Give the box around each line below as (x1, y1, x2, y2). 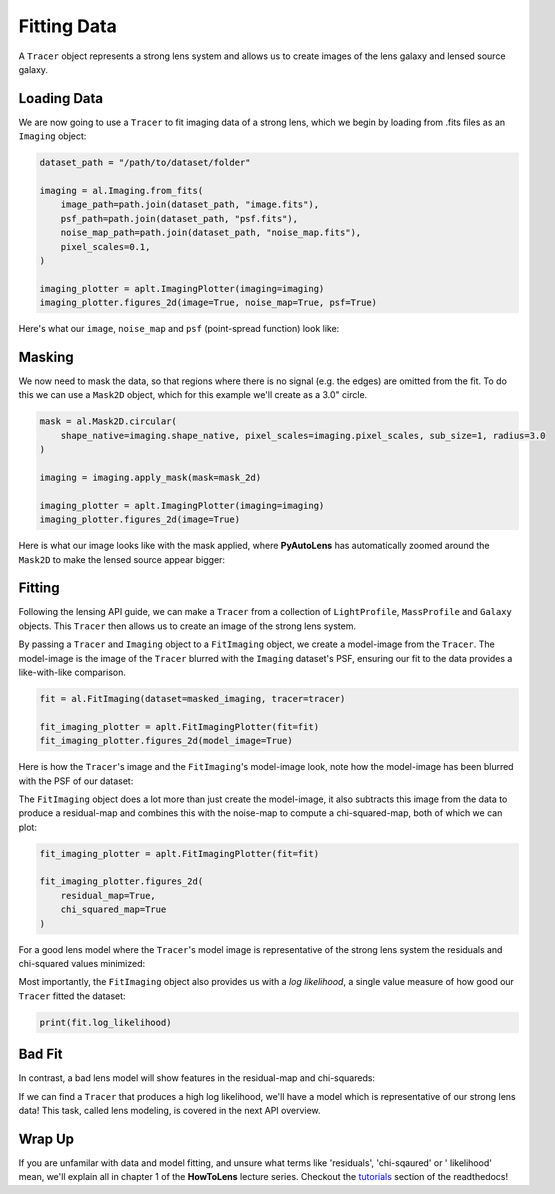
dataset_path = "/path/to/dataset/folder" (39, 157, 251, 169)
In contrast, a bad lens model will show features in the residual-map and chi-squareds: (18, 1072, 375, 1084)
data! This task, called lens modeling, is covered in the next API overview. (18, 1105, 321, 1117)
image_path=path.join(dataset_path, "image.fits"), (60, 199, 320, 210)
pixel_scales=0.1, (60, 241, 151, 252)
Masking (18, 348, 74, 365)
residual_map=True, (60, 890, 157, 901)
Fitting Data (18, 15, 117, 37)
